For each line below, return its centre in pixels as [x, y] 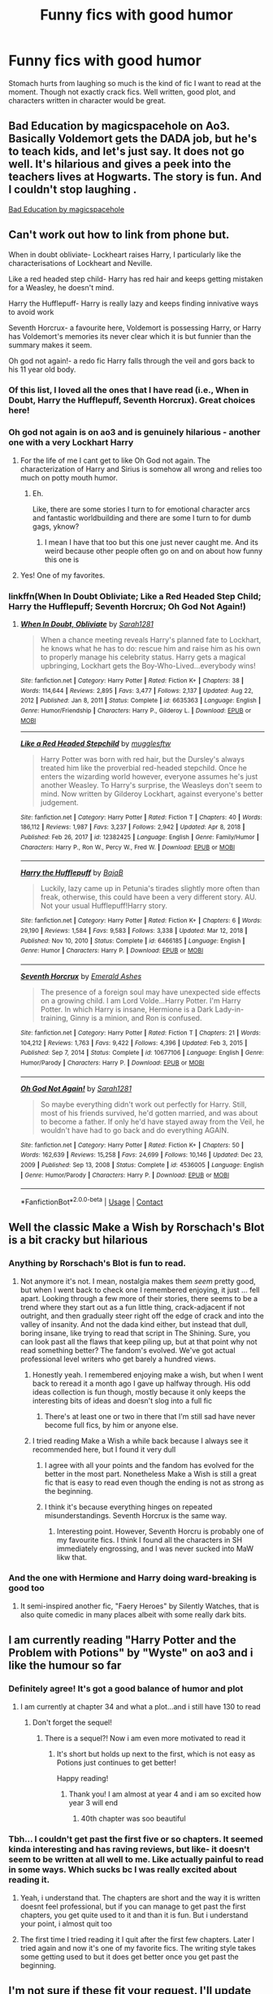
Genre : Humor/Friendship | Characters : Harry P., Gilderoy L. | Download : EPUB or [136, 711]
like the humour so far [65, 1666]
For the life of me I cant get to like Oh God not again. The [115, 460]
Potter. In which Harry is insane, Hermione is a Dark [127, 1009]
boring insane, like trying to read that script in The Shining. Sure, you [135, 1333]
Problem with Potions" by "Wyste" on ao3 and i [131, 1653]
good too [26, 1588]
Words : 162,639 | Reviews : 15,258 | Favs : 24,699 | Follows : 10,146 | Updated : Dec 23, [141, 1155]
